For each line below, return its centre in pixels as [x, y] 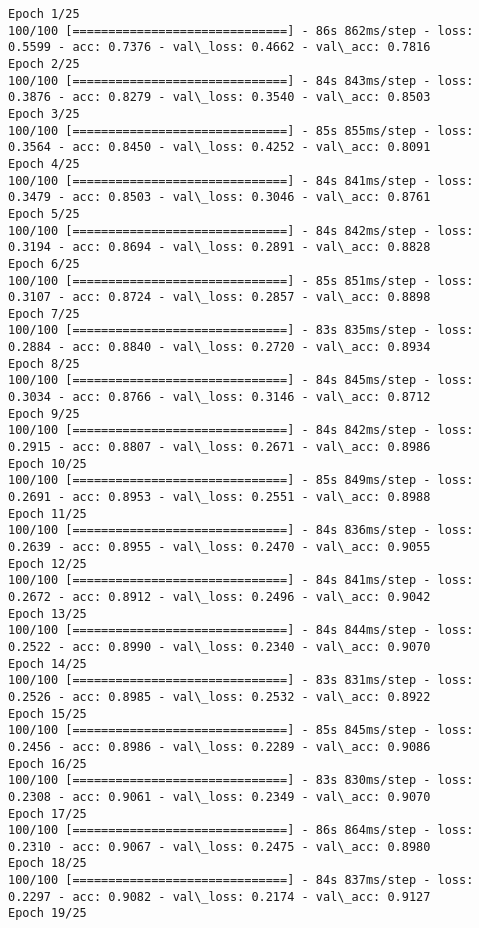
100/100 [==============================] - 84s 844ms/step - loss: [241, 630]
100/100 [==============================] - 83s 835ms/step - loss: [241, 330]
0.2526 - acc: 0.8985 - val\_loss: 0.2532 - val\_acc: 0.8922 [219, 696]
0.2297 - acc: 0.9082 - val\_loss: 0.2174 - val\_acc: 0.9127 [219, 896]
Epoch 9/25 [44, 413]
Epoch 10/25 [47, 463]
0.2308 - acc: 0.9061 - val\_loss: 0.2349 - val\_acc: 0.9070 [219, 796]
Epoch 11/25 [47, 513]
